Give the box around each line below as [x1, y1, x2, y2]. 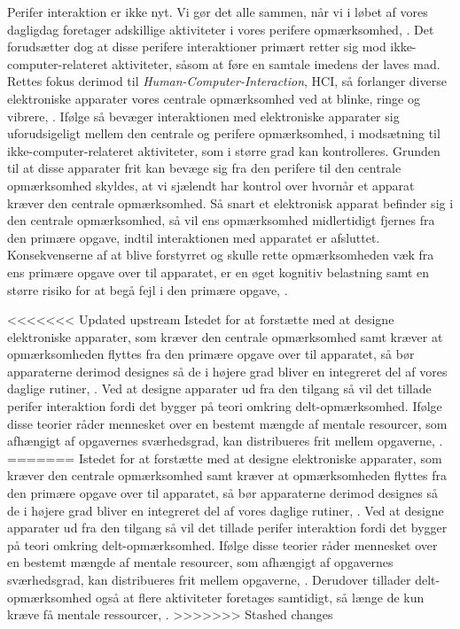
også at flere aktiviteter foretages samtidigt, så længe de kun [96, 587, 425, 606]
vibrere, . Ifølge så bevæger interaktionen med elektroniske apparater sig [7, 106, 400, 125]
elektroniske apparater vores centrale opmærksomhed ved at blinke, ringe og [7, 89, 420, 107]
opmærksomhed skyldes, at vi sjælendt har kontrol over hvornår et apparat [7, 175, 415, 194]
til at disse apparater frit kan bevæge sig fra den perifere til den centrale [7, 159, 402, 177]
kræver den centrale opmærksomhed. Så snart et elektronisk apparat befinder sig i [7, 193, 454, 212]
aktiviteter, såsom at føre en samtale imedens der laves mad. [112, 54, 441, 73]
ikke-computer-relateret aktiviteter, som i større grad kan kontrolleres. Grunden [7, 141, 441, 159]
